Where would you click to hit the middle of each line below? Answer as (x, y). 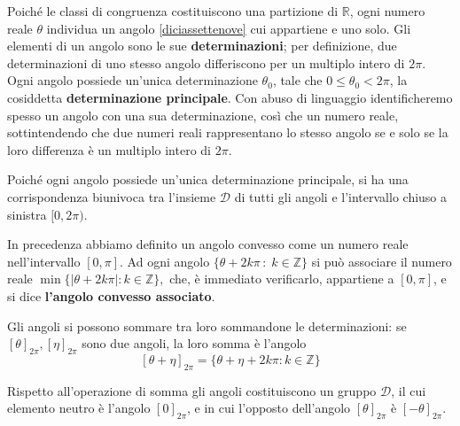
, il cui (409, 390)
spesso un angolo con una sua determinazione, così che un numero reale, (203, 115)
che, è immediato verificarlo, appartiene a (282, 279)
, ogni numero (387, 11)
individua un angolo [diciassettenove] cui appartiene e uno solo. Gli (229, 28)
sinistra (27, 214)
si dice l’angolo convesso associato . (111, 295)
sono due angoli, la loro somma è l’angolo (194, 343)
